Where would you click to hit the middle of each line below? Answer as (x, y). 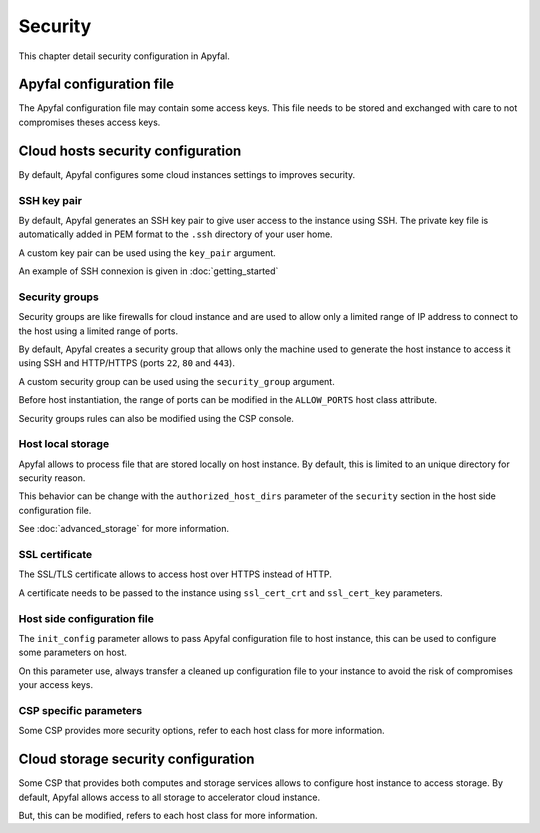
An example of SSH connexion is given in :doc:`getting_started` (148, 271)
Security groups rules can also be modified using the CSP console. (156, 418)
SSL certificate (55, 555)
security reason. (52, 478)
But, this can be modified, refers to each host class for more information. (168, 815)
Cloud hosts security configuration (130, 150)
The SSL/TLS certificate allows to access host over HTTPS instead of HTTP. (175, 574)
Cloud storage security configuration (136, 759)
